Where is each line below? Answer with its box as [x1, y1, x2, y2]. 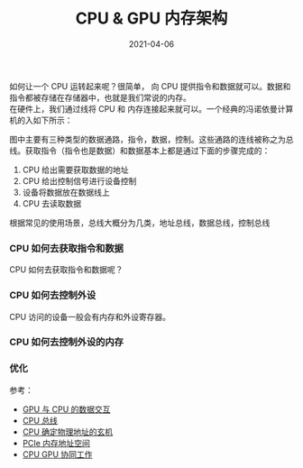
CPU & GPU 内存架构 [75, 8, 228, 29]
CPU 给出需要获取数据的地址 [22, 164, 129, 175]
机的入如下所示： [9, 115, 73, 125]
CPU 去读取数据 [22, 197, 82, 208]
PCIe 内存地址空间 [22, 437, 90, 448]
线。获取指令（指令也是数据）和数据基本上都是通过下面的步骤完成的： [9, 145, 271, 156]
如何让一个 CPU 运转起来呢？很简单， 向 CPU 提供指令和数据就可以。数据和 [9, 80, 291, 91]
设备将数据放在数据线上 [22, 187, 110, 197]
